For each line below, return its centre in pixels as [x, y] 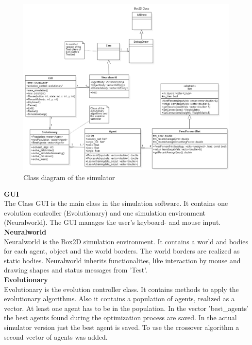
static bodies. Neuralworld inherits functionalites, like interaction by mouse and [122, 260]
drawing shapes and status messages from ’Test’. [76, 270]
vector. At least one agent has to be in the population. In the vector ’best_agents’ [126, 308]
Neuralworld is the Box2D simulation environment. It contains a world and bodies [126, 241]
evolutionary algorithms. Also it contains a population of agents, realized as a [119, 299]
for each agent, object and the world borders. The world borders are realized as [122, 251]
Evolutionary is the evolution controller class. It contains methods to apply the [121, 289]
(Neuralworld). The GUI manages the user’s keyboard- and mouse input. [112, 222]
